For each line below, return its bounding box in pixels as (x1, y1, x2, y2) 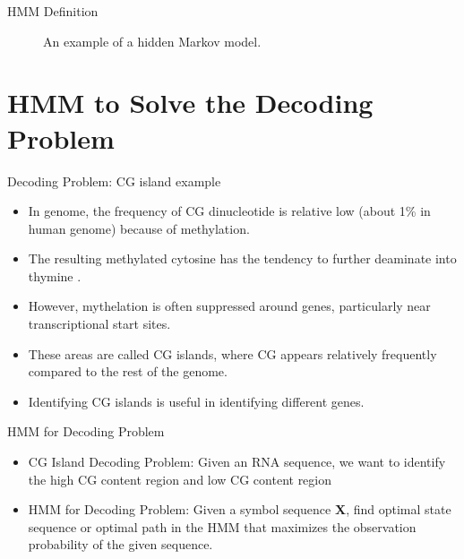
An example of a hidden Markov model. (43, 31, 262, 50)
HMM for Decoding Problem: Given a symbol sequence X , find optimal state (28, 500, 451, 519)
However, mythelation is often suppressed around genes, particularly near (28, 297, 431, 315)
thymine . (28, 266, 82, 285)
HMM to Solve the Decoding (7, 84, 374, 121)
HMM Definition (7, 2, 99, 20)
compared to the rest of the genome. (28, 362, 228, 381)
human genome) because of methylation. (28, 219, 250, 237)
